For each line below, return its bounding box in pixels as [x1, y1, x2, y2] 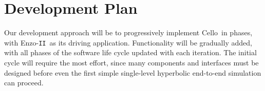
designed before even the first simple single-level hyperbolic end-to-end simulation [4, 67, 261, 78]
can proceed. [4, 77, 44, 88]
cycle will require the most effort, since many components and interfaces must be [4, 57, 259, 67]
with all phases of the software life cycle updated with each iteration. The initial [4, 47, 257, 58]
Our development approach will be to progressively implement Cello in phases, [4, 27, 253, 38]
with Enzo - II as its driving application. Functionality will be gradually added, [4, 37, 252, 48]
